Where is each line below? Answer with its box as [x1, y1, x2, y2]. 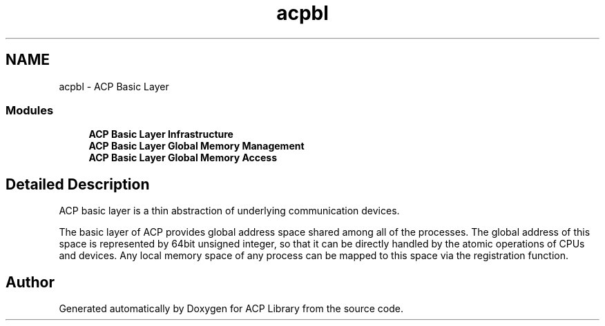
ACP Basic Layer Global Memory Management [88, 140, 305, 152]
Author [6, 273, 55, 291]
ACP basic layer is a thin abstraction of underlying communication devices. [59, 205, 400, 217]
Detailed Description [6, 175, 150, 193]
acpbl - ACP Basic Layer [59, 80, 169, 92]
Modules [6, 103, 54, 117]
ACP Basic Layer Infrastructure [88, 128, 233, 141]
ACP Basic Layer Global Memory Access [88, 152, 278, 164]
